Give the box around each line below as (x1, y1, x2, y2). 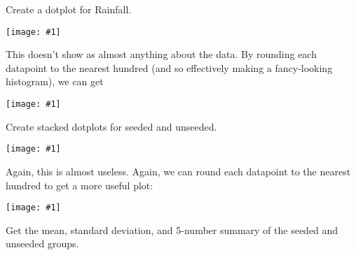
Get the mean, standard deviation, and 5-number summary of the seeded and (6, 222, 338, 237)
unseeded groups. (6, 236, 79, 251)
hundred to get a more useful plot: (6, 177, 153, 192)
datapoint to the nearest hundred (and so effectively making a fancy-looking (6, 60, 333, 75)
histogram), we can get (6, 74, 104, 89)
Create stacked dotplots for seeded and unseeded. (6, 119, 217, 133)
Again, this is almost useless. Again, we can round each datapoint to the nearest (6, 163, 351, 178)
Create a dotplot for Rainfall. (6, 2, 132, 16)
